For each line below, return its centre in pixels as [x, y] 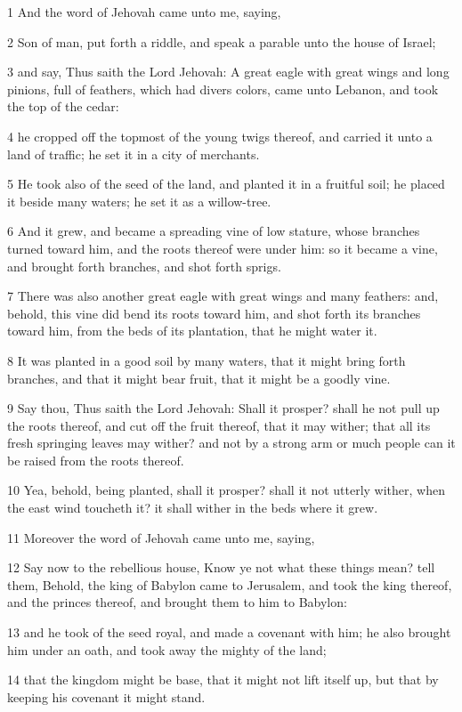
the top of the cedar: [63, 106]
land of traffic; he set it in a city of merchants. [134, 154]
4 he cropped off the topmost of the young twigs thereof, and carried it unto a [220, 136]
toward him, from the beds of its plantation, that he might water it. [192, 331]
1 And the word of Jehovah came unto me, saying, [144, 12]
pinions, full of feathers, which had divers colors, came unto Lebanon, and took [223, 89]
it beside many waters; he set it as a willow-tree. [139, 201]
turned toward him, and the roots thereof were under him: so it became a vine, [223, 248]
